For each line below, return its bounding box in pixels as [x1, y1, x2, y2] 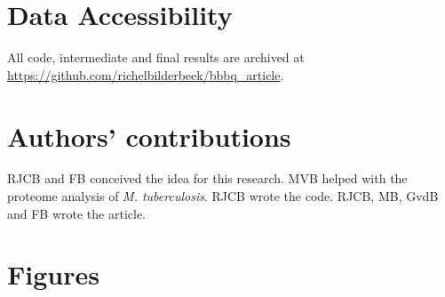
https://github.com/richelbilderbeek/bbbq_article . [7, 65, 284, 84]
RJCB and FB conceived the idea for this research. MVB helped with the [7, 169, 408, 188]
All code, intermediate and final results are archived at [7, 48, 305, 67]
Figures [7, 256, 99, 293]
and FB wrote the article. [7, 204, 147, 222]
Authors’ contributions [7, 117, 291, 154]
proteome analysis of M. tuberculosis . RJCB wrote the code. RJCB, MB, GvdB [7, 187, 439, 205]
